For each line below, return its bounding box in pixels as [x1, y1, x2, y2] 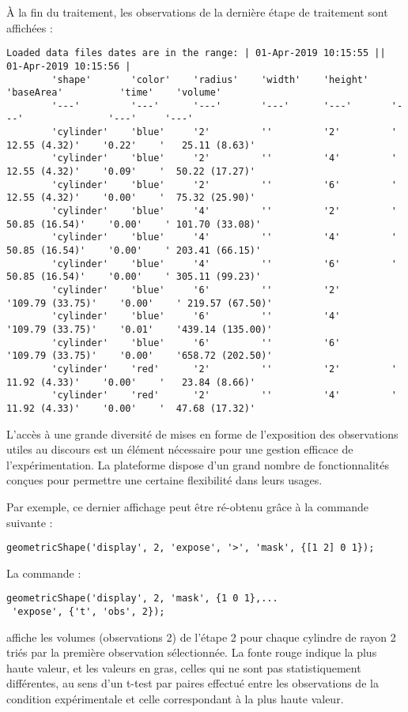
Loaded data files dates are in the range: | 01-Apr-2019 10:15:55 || [6, 47, 386, 59]
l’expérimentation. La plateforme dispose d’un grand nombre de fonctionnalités [6, 456, 390, 473]
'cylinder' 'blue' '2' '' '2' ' [51, 126, 397, 138]
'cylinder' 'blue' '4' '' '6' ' [51, 258, 397, 269]
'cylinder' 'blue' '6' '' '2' [51, 284, 341, 296]
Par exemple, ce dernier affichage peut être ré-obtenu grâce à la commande [6, 498, 369, 514]
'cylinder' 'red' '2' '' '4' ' [51, 390, 397, 401]
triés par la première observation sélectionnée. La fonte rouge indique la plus [6, 644, 377, 661]
